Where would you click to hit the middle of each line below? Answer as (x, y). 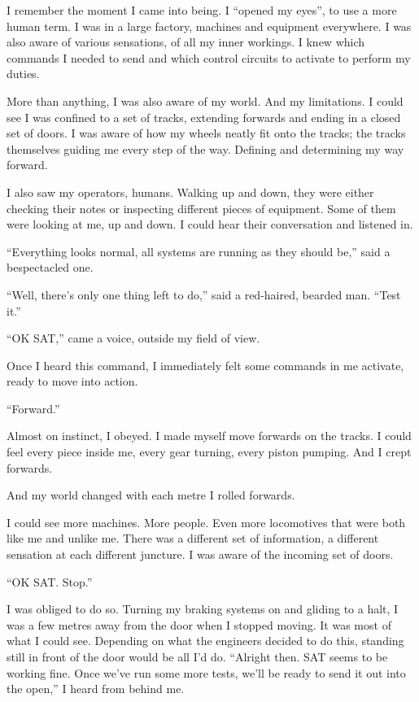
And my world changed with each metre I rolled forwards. (151, 495)
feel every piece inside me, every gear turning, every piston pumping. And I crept (209, 452)
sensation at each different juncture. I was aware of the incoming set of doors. (200, 554)
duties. (23, 74)
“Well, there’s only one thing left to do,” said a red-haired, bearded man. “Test (204, 294)
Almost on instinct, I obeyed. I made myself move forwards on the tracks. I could (209, 436)
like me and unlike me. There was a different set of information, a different (193, 538)
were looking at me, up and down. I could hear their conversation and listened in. (210, 224)
